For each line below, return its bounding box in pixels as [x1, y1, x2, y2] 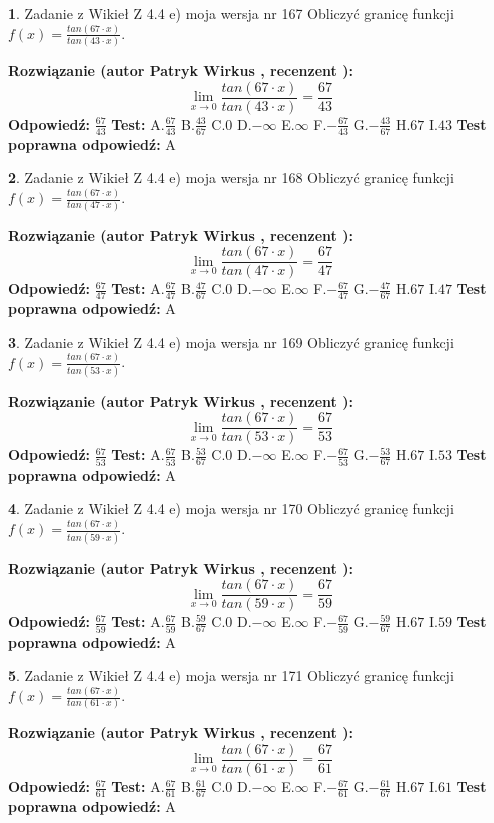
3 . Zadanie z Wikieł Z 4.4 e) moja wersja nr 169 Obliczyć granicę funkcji [8, 331, 454, 352]
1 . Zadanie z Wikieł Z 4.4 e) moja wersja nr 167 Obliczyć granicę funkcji [8, 3, 454, 23]
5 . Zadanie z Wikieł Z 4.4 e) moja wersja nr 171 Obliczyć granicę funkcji [8, 665, 454, 686]
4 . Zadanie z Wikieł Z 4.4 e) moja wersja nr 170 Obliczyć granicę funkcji [8, 498, 454, 519]
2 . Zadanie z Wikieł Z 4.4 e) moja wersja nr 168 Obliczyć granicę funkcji [8, 167, 454, 188]
